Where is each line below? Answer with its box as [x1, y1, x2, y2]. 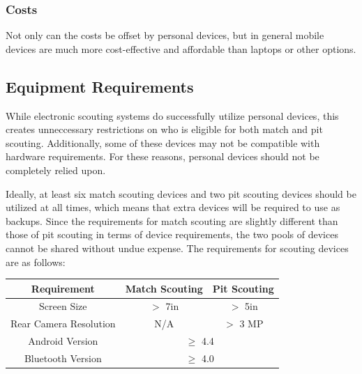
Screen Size [39, 299, 87, 313]
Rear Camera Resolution [10, 316, 116, 331]
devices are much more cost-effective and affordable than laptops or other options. [6, 41, 356, 56]
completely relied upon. [6, 162, 106, 177]
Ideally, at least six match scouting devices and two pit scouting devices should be [6, 186, 356, 201]
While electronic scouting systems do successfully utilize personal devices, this [6, 108, 339, 123]
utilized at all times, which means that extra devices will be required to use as [6, 200, 340, 215]
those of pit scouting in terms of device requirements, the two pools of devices [6, 227, 338, 242]
